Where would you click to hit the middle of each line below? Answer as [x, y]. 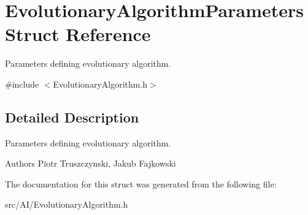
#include [22, 84]
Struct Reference [78, 34]
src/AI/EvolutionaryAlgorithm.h [67, 204]
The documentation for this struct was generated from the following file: [141, 183]
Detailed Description [72, 117]
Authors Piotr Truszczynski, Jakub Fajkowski [90, 163]
